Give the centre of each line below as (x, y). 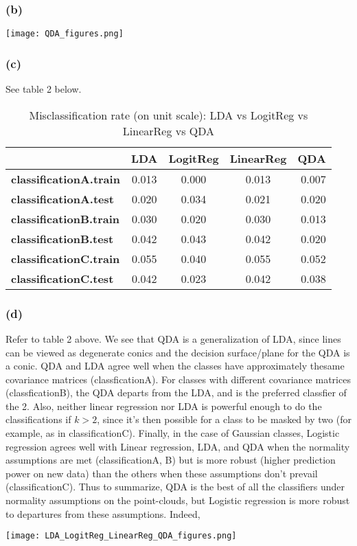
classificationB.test (62, 238)
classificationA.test (62, 198)
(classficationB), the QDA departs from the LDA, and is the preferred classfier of (176, 393)
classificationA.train (66, 179)
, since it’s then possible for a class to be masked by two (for (224, 419)
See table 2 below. (44, 89)
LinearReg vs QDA (169, 130)
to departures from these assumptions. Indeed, (103, 513)
